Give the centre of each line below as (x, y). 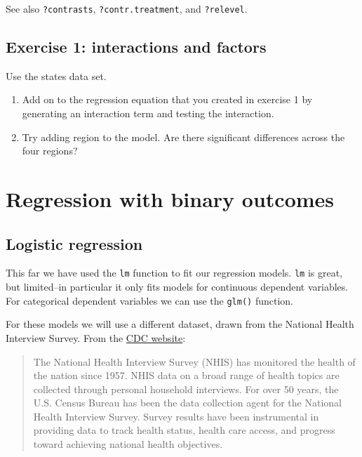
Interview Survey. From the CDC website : (96, 337)
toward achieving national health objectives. (128, 444)
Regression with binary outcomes (170, 199)
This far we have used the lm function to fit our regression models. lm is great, (174, 273)
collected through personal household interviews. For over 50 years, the (186, 389)
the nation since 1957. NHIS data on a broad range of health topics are (186, 375)
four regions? (50, 151)
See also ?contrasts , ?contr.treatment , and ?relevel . (127, 8)
